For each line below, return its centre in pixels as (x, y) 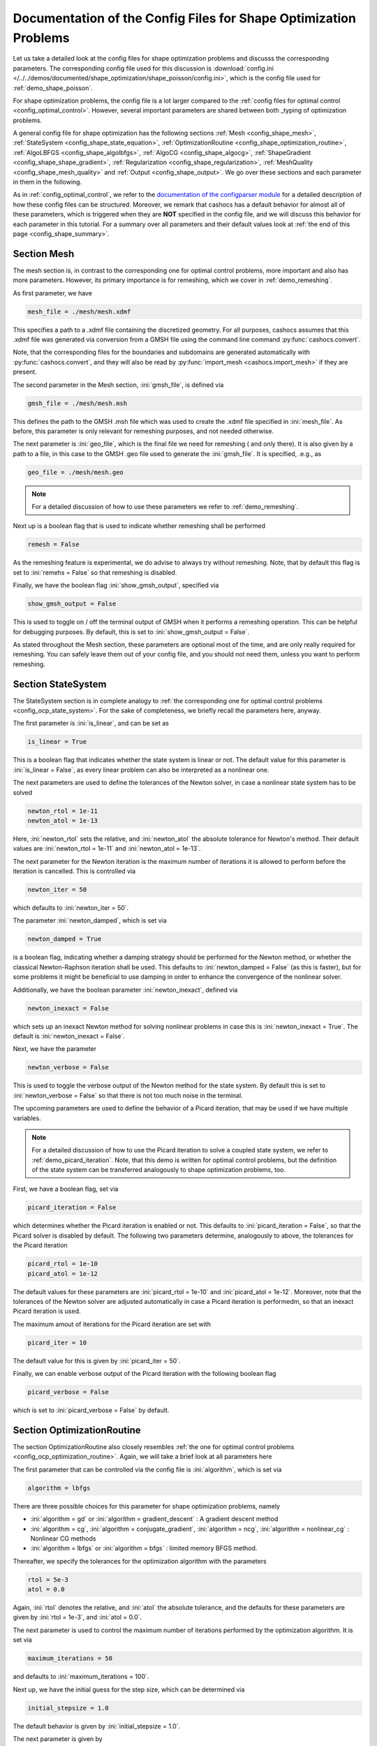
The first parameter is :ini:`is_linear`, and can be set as (91, 724)
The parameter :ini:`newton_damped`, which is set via (90, 920)
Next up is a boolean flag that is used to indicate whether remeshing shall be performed (139, 526)
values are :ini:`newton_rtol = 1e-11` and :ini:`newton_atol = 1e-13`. (107, 849)
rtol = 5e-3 (48, 1579)
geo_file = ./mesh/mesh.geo (75, 472)
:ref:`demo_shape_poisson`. (53, 88)
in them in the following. (47, 182)
